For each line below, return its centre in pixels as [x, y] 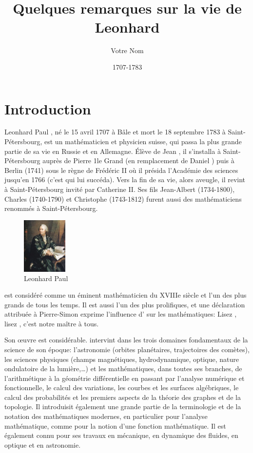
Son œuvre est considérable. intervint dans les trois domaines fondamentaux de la [126, 340]
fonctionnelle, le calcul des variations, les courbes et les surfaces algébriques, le [122, 387]
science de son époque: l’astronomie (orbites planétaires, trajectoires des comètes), [127, 349]
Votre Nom [127, 50]
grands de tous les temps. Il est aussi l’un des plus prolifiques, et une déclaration [125, 304]
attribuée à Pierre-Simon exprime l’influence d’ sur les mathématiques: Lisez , [121, 314]
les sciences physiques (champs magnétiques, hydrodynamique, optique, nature [122, 359]
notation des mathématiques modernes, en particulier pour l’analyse [106, 416]
